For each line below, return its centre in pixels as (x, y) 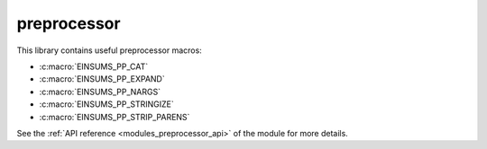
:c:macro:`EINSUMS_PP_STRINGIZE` (107, 104)
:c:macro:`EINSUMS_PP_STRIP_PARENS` (115, 117)
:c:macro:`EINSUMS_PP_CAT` (94, 66)
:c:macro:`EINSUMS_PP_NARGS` (100, 92)
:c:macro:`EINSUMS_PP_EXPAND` (102, 79)
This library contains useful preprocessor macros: (109, 50)
